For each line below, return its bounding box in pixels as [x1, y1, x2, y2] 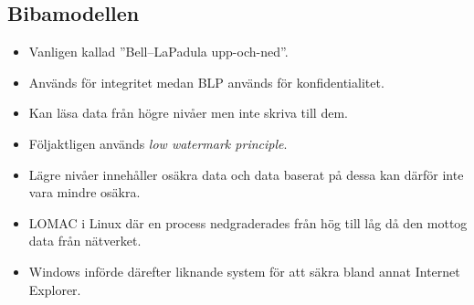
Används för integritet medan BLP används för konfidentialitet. [28, 72, 384, 91]
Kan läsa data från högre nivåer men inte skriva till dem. [28, 103, 348, 122]
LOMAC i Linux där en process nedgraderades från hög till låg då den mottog [28, 213, 468, 232]
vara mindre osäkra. [28, 183, 141, 202]
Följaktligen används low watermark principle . [28, 133, 288, 152]
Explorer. [28, 279, 81, 299]
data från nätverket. [28, 231, 142, 250]
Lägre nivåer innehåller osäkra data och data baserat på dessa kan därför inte [28, 164, 464, 184]
